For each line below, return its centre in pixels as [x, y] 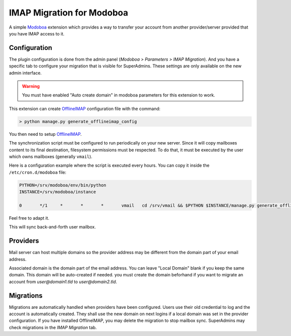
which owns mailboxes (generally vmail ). [51, 156]
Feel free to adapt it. [29, 218]
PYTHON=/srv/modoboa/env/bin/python [63, 185]
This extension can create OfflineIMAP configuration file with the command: [85, 109]
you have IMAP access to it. [37, 33]
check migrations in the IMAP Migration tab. [53, 327]
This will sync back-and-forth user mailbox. [52, 227]
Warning [31, 86]
